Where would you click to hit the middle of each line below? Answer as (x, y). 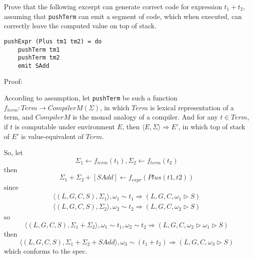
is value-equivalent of (52, 136)
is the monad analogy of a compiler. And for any (145, 117)
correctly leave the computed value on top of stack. (80, 26)
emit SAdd (34, 66)
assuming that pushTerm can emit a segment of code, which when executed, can (123, 16)
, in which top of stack (212, 126)
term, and (19, 117)
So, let (13, 152)
